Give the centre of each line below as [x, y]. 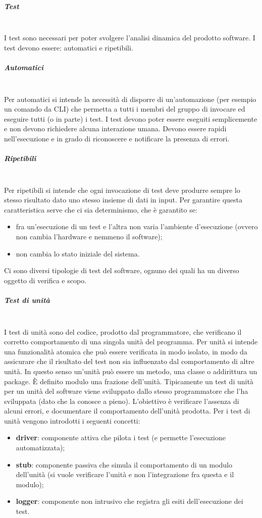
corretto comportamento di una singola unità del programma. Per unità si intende [131, 342]
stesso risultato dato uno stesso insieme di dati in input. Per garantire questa [123, 200]
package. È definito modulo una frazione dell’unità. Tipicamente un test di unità [129, 381]
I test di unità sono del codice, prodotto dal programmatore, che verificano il [123, 331]
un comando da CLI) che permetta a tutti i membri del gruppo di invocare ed [125, 109]
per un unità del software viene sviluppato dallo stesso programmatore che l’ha [126, 391]
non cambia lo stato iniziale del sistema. [78, 253]
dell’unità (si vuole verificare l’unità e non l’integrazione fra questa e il [125, 474]
